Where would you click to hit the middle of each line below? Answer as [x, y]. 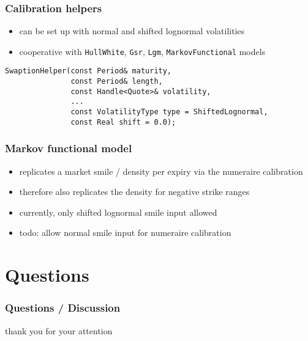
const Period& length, [117, 82]
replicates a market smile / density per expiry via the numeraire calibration [161, 171]
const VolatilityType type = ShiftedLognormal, [169, 112]
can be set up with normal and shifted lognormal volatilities [132, 31]
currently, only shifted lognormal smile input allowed [118, 212]
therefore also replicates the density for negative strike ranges [134, 192]
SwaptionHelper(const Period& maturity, [88, 71]
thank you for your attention [59, 330]
